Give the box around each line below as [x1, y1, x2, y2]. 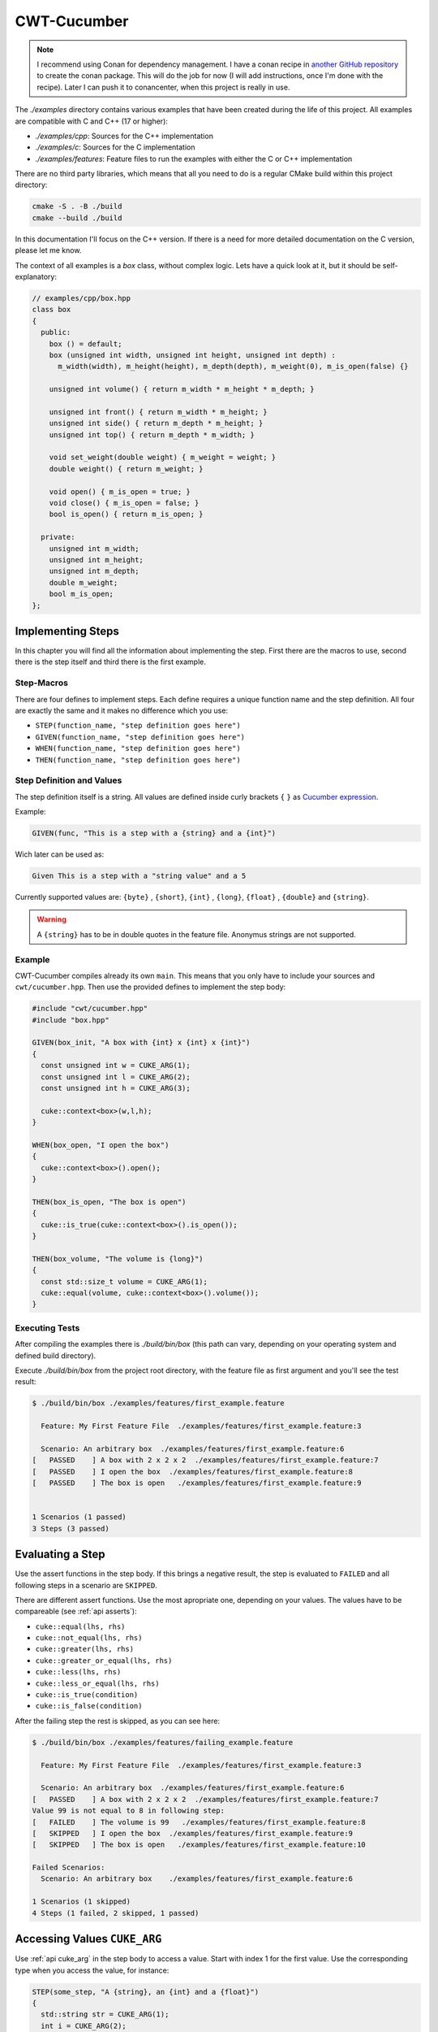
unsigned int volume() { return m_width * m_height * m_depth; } [49, 384, 315, 394]
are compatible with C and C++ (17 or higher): [15, 116, 168, 126]
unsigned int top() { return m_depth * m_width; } [49, 430, 255, 439]
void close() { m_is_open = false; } [49, 498, 200, 507]
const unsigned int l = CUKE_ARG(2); [41, 1072, 191, 1081]
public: [41, 328, 71, 337]
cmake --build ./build [32, 213, 122, 223]
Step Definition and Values [15, 775, 122, 786]
